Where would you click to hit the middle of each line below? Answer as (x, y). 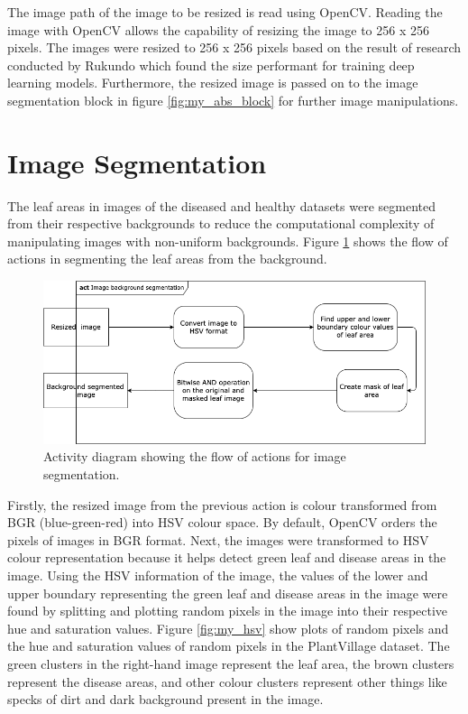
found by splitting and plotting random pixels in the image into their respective (228, 611)
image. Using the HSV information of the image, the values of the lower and (218, 575)
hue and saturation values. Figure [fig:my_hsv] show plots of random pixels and (228, 628)
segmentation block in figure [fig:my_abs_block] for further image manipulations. (233, 100)
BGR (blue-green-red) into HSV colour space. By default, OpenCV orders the (222, 522)
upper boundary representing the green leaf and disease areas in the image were (228, 593)
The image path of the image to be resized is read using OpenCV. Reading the (225, 12)
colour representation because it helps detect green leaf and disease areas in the (227, 557)
